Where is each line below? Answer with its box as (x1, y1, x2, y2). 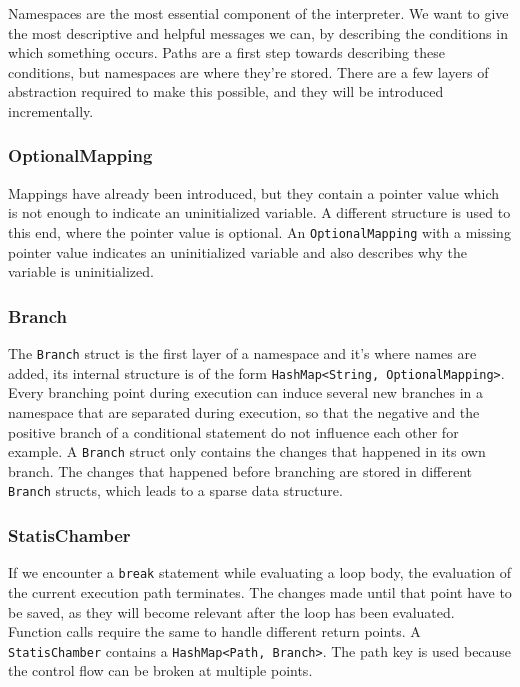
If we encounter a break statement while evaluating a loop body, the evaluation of (8, 562, 511, 583)
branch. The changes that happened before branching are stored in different (8, 460, 472, 481)
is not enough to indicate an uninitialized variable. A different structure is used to (8, 202, 511, 223)
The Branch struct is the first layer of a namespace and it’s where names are (8, 343, 477, 364)
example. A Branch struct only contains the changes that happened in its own (8, 441, 486, 462)
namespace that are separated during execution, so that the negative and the (8, 401, 480, 422)
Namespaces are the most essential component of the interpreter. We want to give (8, 3, 509, 23)
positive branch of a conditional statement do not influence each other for (8, 421, 459, 442)
